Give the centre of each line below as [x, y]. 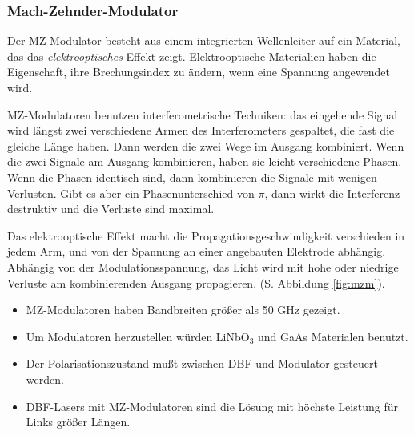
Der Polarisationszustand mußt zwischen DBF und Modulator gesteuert [202, 363]
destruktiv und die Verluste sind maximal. [111, 209]
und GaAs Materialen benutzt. [333, 336]
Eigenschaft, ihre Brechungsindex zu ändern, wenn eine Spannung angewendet [199, 72]
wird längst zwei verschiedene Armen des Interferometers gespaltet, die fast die [201, 130]
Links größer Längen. [78, 422]
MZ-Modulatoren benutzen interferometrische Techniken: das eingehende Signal [203, 114]
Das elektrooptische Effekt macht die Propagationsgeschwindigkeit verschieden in [206, 235]
